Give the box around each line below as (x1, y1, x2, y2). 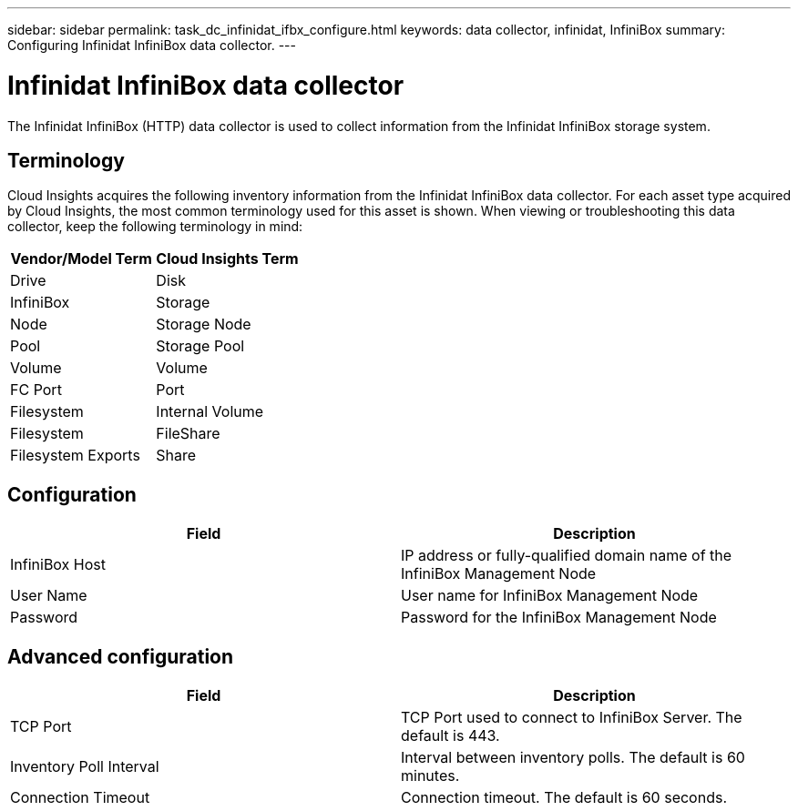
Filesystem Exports (10, 446, 140, 465)
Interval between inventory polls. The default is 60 (401, 748, 745, 767)
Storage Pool (156, 337, 245, 356)
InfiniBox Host (10, 555, 106, 574)
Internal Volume (156, 402, 264, 421)
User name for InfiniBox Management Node (401, 586, 699, 605)
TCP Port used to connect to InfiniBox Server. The (401, 708, 742, 727)
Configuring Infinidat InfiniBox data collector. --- (7, 37, 296, 53)
